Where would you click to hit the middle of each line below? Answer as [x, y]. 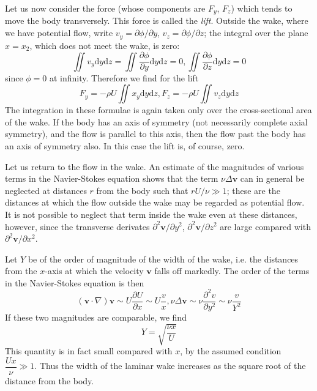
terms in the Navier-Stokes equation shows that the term [112, 178]
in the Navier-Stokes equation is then [75, 282]
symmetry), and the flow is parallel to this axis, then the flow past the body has [155, 134]
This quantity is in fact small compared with [89, 351]
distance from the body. [50, 380]
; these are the [253, 190]
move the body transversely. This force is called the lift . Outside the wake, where [157, 20]
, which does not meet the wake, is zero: [105, 45]
